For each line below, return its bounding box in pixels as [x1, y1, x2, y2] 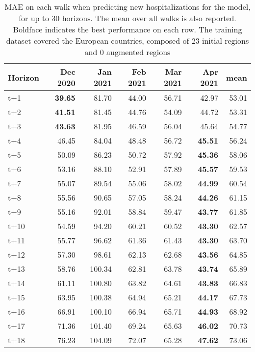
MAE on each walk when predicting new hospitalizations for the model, [4, 1, 251, 12]
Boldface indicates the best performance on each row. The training [13, 24, 242, 35]
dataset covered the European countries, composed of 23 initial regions [6, 35, 249, 46]
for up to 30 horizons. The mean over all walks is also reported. [19, 12, 236, 24]
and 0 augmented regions [84, 46, 171, 58]
